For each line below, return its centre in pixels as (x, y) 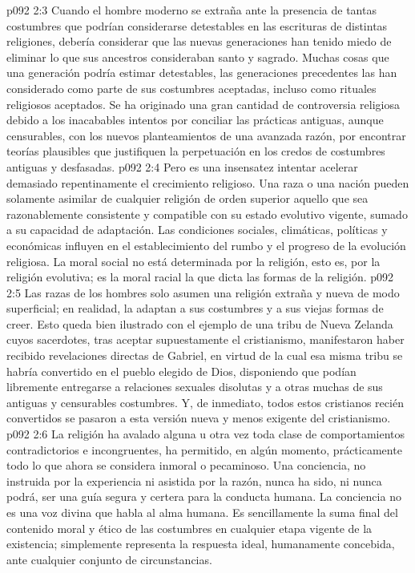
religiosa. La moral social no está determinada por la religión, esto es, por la (193, 261)
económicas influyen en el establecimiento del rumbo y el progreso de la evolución (206, 245)
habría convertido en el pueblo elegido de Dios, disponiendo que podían (181, 371)
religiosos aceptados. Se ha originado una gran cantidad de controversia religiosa (203, 104)
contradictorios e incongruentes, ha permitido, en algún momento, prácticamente (204, 449)
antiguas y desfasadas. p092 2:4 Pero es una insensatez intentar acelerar (182, 166)
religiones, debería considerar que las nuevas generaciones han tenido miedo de (199, 41)
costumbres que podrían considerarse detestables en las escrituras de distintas (197, 25)
